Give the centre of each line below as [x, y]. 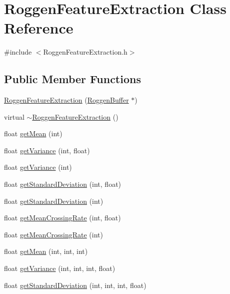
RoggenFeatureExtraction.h [85, 52]
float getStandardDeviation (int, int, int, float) [75, 285]
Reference [39, 28]
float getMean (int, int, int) [46, 251]
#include [18, 52]
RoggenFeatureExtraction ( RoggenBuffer [66, 100]
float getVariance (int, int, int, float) [60, 268]
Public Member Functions [72, 79]
